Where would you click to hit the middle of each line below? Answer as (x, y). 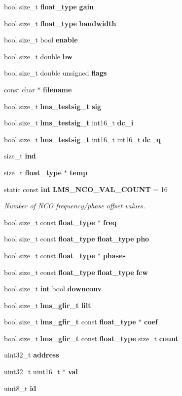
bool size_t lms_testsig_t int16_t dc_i (69, 123)
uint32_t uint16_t (32, 372)
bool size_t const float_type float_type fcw (76, 272)
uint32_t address (32, 355)
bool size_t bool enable (41, 40)
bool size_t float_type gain (49, 6)
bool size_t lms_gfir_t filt (48, 305)
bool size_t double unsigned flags (55, 73)
